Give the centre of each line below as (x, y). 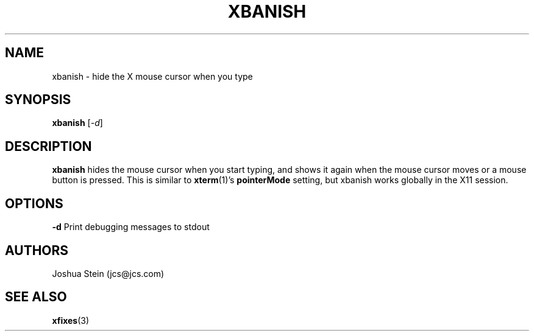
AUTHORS (37, 250)
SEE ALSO (36, 297)
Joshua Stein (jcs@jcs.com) (108, 273)
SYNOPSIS (38, 100)
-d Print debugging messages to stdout (131, 227)
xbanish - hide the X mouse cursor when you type (152, 76)
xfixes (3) (71, 320)
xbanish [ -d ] (77, 123)
